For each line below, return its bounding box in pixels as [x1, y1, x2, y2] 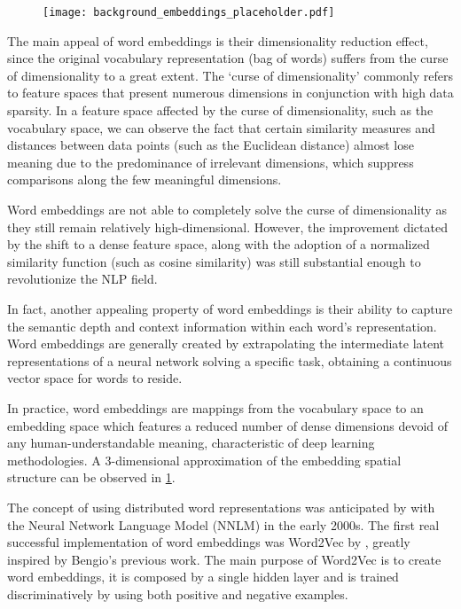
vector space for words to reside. [7, 369, 183, 387]
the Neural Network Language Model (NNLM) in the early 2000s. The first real [7, 515, 440, 534]
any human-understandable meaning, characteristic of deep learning [7, 433, 375, 452]
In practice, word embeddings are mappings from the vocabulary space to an [7, 398, 424, 417]
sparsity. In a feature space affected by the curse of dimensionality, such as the [7, 101, 434, 120]
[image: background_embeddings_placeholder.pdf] [43, 6, 335, 19]
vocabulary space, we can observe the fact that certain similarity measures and [7, 118, 435, 137]
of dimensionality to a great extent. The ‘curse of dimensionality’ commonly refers [7, 66, 453, 84]
